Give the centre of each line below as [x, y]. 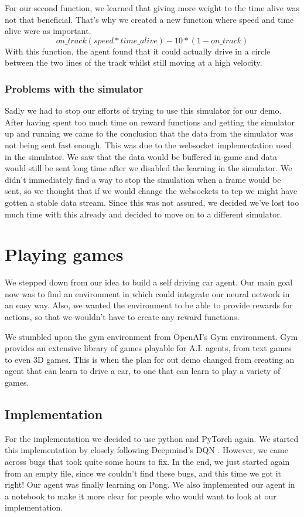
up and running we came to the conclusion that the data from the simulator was [149, 133]
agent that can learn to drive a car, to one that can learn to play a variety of [143, 371]
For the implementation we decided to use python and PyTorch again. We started [152, 438]
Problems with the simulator [74, 88]
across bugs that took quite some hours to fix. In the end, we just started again [147, 461]
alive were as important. [48, 31]
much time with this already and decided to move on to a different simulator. [144, 214]
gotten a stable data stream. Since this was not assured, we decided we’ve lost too [152, 202]
